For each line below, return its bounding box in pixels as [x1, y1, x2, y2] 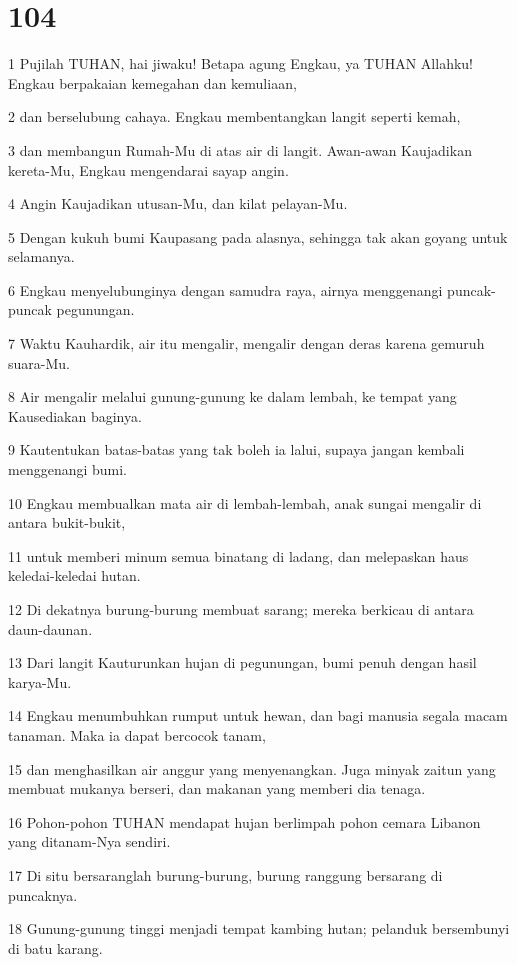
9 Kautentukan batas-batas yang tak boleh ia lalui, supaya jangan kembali [8, 439, 465, 460]
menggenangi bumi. [8, 459, 128, 480]
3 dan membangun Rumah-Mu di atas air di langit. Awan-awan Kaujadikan [8, 139, 472, 160]
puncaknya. [8, 884, 78, 905]
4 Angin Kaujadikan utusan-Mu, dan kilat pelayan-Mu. [8, 193, 348, 214]
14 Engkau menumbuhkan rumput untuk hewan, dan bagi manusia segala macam [8, 705, 508, 726]
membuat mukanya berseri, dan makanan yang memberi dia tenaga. [8, 778, 426, 799]
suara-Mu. [8, 352, 70, 373]
